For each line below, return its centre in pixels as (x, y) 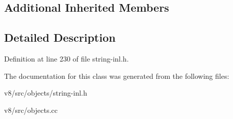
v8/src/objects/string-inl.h (46, 93)
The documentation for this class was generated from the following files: (117, 76)
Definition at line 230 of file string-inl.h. (66, 58)
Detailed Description (60, 37)
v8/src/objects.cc (31, 110)
